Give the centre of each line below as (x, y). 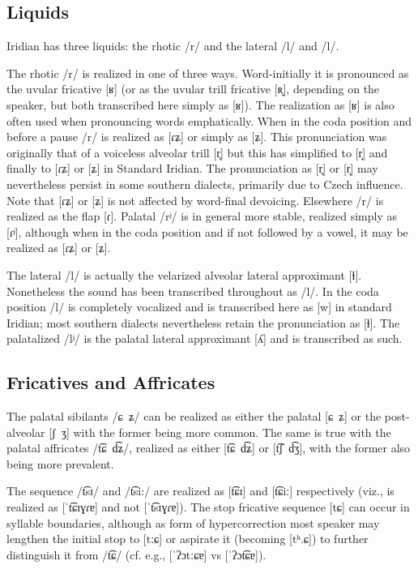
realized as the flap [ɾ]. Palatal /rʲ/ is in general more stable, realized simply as (202, 216)
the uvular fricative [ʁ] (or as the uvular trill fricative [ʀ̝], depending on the (193, 89)
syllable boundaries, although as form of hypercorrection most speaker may (193, 522)
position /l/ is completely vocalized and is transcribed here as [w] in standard (199, 307)
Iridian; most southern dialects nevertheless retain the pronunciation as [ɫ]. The (203, 322)
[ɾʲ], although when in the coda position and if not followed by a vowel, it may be (207, 231)
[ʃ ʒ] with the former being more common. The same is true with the (220, 432)
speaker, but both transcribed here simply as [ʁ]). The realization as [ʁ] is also (200, 104)
